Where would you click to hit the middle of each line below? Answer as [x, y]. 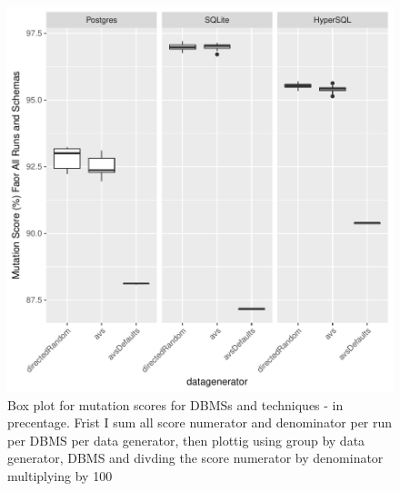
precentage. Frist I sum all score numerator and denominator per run [200, 422]
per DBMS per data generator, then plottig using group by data [186, 440]
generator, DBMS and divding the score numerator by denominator [195, 458]
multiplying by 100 [60, 475]
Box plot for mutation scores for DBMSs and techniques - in [175, 404]
